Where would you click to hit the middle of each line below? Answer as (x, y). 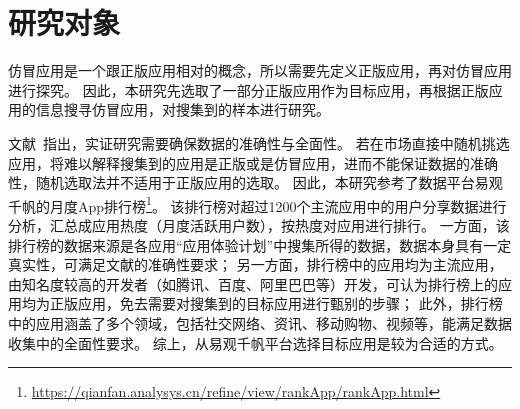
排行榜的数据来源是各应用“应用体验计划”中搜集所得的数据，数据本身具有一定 (260, 244)
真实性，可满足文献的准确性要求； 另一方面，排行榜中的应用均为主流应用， (255, 264)
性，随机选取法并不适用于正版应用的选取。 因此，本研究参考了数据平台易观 (255, 182)
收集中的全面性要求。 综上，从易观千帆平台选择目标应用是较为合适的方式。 (255, 342)
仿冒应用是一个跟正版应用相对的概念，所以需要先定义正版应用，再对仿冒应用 (260, 70)
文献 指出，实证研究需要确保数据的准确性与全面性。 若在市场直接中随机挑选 (259, 142)
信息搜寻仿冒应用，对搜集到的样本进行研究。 (182, 109)
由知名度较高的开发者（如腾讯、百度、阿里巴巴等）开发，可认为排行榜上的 (253, 283)
